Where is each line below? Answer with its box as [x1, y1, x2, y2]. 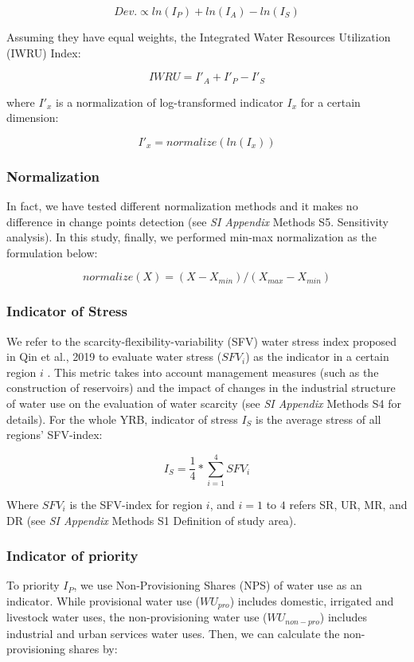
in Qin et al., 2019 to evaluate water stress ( [6, 348, 222, 365]
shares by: [68, 640, 118, 657]
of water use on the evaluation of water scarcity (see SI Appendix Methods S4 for [6, 395, 402, 412]
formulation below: [6, 244, 98, 260]
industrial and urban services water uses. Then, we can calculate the [6, 625, 340, 641]
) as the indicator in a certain [245, 348, 389, 365]
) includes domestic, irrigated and [229, 592, 394, 609]
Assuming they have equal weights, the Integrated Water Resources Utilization [6, 29, 391, 45]
